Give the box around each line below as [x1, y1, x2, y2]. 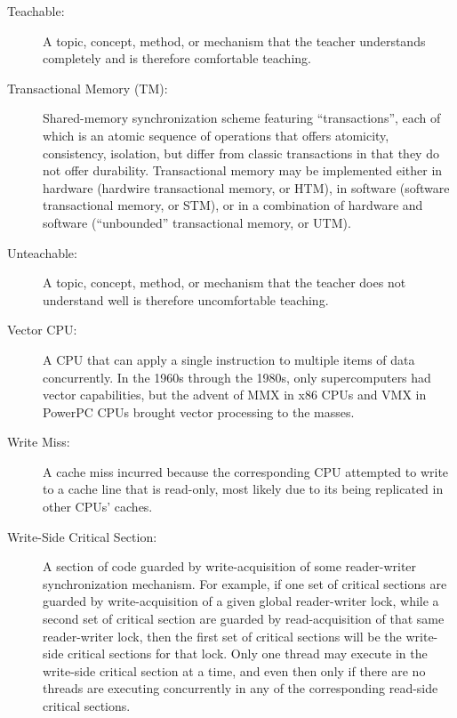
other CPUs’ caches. [43, 497, 153, 516]
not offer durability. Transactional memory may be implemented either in [43, 161, 443, 180]
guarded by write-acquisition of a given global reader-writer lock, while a [43, 592, 439, 610]
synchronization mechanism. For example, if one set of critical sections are [43, 574, 447, 593]
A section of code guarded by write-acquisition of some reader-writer [43, 557, 417, 576]
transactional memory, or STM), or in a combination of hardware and [43, 196, 423, 214]
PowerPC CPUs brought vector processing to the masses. [43, 402, 355, 421]
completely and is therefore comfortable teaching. [43, 49, 311, 68]
